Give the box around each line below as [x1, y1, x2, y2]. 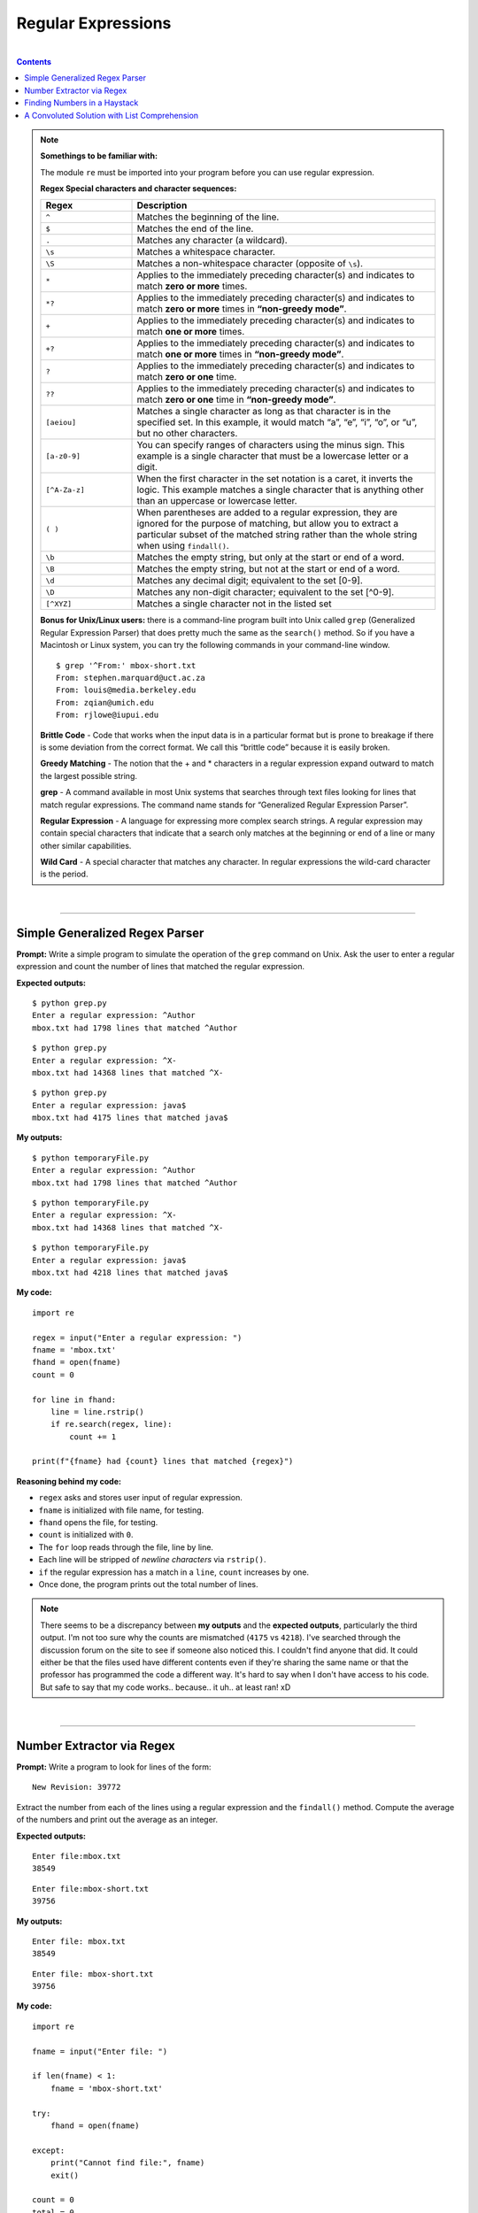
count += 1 [69, 1431, 117, 1442]
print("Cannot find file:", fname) [50, 2158, 205, 2168]
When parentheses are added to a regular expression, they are [136, 506, 398, 519]
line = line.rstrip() [50, 1407, 145, 1416]
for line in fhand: [32, 1394, 117, 1405]
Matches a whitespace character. [136, 246, 276, 258]
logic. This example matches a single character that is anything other [136, 483, 424, 496]
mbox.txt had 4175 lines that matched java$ [32, 1113, 229, 1123]
